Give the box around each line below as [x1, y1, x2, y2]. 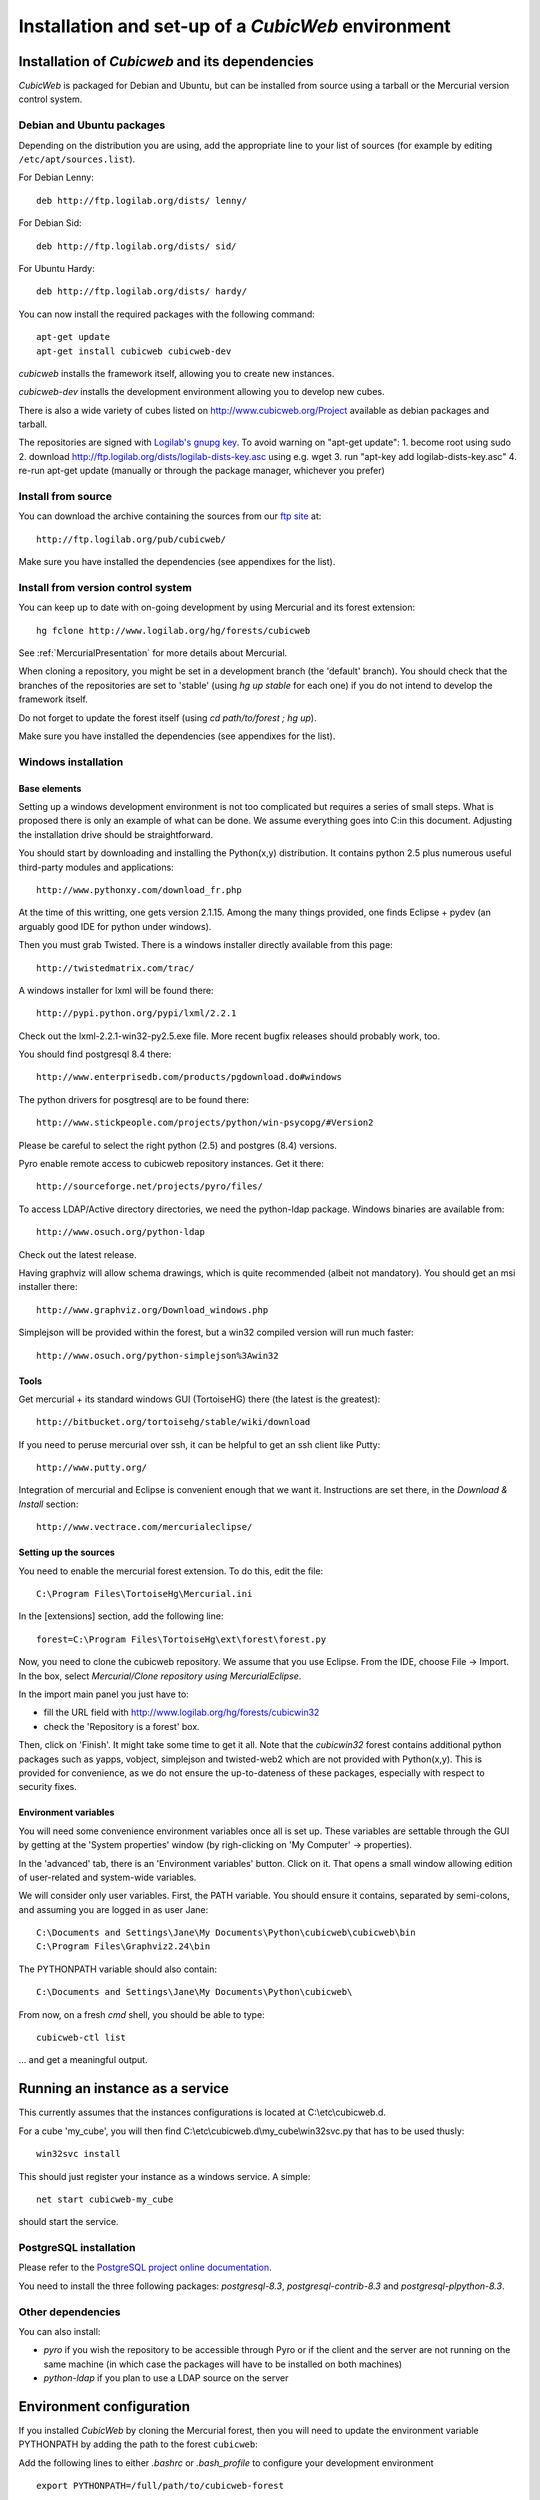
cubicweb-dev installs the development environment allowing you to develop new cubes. [18, 386, 385, 398]
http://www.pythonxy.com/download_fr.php [36, 884, 242, 895]
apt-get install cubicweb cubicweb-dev [36, 345, 232, 357]
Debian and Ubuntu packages [18, 118, 166, 132]
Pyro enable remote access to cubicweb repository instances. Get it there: [18, 1158, 325, 1170]
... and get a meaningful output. [18, 2054, 149, 2066]
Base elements [18, 782, 82, 794]
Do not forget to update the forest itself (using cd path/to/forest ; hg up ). [18, 711, 317, 724]
